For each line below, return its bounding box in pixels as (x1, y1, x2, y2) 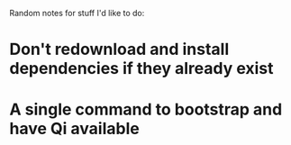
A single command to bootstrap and (9, 99, 283, 120)
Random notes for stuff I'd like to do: (9, 8, 145, 18)
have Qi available (9, 119, 140, 139)
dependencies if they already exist (9, 59, 274, 79)
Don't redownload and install (9, 40, 230, 59)
